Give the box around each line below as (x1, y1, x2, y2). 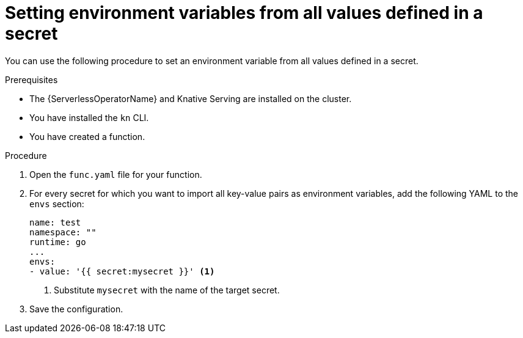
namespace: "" (29, 227, 97, 237)
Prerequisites (5, 74, 58, 85)
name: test (29, 217, 81, 227)
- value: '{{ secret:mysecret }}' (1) (29, 266, 215, 276)
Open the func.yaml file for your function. (29, 169, 202, 180)
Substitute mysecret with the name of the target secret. (54, 284, 280, 295)
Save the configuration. (29, 303, 123, 314)
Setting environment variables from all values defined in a (5, 2, 483, 23)
